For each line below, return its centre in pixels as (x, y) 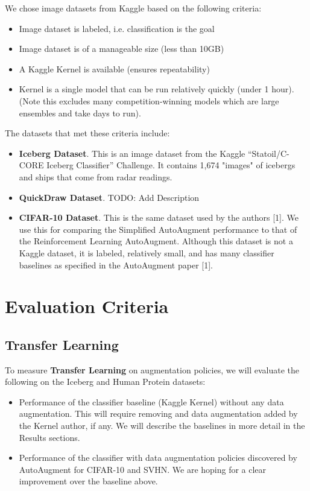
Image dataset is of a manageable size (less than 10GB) (122, 49)
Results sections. (49, 437)
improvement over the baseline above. (88, 481)
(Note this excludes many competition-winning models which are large (149, 100)
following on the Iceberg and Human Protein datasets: (105, 382)
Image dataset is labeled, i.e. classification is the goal (117, 28)
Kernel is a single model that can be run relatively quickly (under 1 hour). (157, 89)
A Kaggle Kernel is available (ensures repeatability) (114, 68)
